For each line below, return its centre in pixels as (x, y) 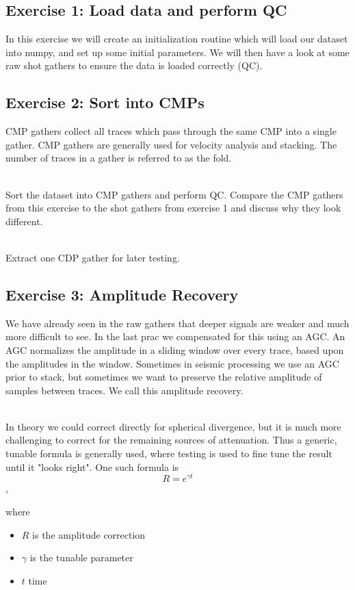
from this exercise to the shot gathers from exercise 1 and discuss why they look (173, 208)
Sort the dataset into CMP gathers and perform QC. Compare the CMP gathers (174, 194)
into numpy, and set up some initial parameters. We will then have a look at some (177, 52)
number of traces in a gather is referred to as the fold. (119, 158)
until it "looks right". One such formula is (92, 466)
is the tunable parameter (81, 557)
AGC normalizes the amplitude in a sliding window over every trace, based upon (175, 349)
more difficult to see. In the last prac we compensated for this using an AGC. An (175, 336)
